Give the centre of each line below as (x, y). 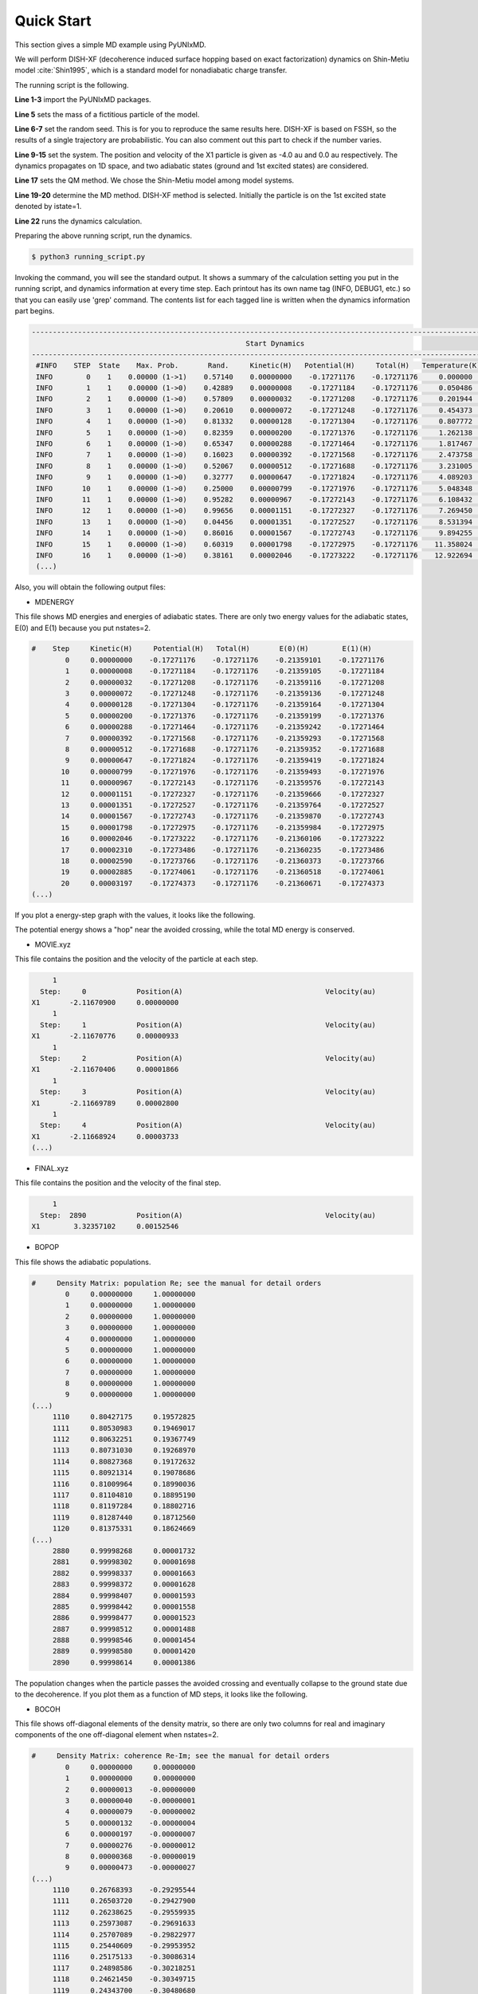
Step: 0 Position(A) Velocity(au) (208, 991)
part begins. (35, 311)
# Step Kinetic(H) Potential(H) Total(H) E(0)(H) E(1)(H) (202, 649)
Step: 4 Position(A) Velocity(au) (208, 1125)
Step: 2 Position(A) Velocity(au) (208, 1058)
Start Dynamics (275, 343)
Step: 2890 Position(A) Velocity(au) (208, 1215)
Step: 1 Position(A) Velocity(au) (208, 1025)
